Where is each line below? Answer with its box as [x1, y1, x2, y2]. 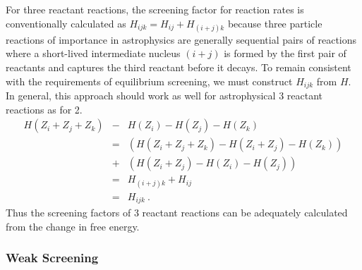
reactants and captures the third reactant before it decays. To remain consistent [6, 59, 351, 74]
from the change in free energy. [6, 219, 140, 233]
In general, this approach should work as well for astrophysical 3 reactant [6, 88, 323, 103]
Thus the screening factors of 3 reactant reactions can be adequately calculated [6, 205, 348, 219]
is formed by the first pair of [224, 46, 346, 61]
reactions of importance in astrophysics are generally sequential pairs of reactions [6, 32, 357, 47]
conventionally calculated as [6, 16, 126, 30]
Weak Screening [6, 249, 99, 266]
